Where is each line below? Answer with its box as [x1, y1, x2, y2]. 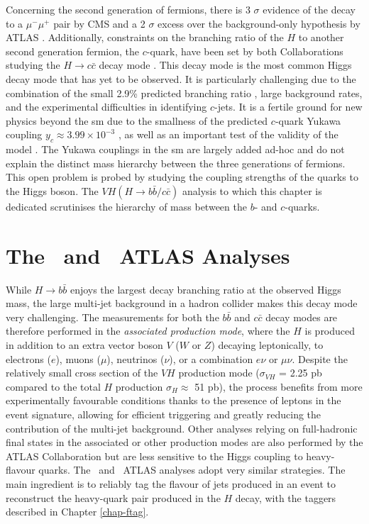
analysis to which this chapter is [182, 183, 322, 198]
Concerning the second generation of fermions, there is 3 [6, 2, 250, 16]
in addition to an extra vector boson [6, 338, 163, 352]
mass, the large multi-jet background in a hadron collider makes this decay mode [6, 296, 358, 311]
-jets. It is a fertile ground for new [214, 99, 363, 114]
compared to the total [6, 379, 101, 394]
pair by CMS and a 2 [53, 16, 145, 30]
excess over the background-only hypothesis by [158, 16, 360, 30]
